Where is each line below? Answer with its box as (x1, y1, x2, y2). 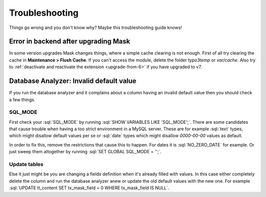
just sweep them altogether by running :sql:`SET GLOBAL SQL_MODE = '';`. (9, 149, 162, 155)
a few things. (9, 96, 35, 103)
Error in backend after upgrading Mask (9, 37, 131, 46)
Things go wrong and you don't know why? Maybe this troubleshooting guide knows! (9, 25, 182, 30)
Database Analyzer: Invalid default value (9, 77, 136, 85)
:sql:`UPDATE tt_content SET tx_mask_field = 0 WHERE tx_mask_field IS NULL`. (9, 185, 169, 191)
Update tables (9, 161, 44, 168)
